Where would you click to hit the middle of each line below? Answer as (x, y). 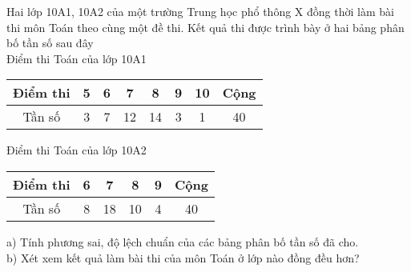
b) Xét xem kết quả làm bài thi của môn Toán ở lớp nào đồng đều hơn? (183, 257)
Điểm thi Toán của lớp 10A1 (77, 58)
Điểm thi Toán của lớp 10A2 (77, 150)
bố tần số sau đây (50, 43)
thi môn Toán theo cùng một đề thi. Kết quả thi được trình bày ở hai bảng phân (205, 27)
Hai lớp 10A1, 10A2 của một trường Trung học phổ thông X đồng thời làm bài (200, 11)
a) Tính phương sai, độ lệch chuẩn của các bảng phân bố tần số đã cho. (183, 241)
